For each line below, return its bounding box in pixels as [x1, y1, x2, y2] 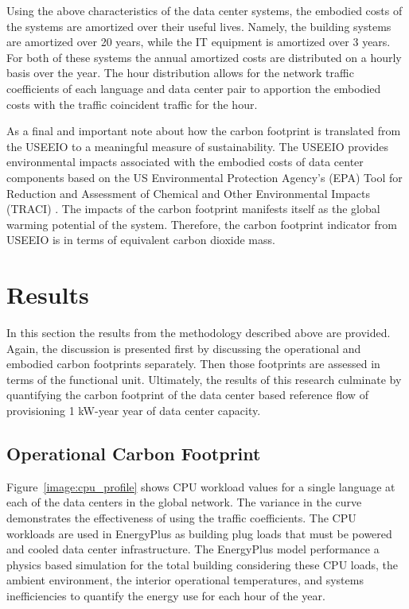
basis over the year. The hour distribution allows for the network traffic [6, 64, 354, 81]
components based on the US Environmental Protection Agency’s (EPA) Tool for [6, 169, 403, 185]
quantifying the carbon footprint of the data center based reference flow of [6, 386, 368, 403]
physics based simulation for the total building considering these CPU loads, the [6, 556, 398, 572]
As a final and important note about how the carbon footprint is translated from [6, 122, 401, 139]
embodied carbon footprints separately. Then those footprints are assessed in [6, 355, 380, 372]
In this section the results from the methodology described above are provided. [6, 324, 391, 341]
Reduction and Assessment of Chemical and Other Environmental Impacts [6, 184, 371, 201]
